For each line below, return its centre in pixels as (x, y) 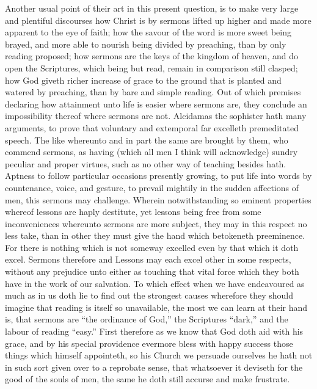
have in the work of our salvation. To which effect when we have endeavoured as (155, 283)
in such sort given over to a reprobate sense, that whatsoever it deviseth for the (154, 367)
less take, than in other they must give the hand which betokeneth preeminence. (155, 235)
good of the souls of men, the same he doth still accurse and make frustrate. (148, 379)
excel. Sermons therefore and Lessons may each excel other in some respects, (148, 259)
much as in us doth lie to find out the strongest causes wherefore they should (149, 295)
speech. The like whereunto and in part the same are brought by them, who (147, 140)
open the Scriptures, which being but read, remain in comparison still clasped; (151, 67)
